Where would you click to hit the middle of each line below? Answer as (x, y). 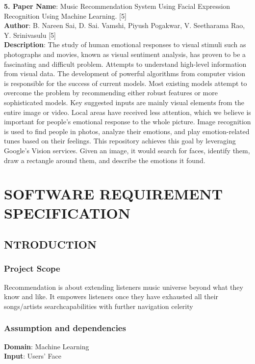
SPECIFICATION (67, 213)
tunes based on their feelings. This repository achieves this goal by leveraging (120, 141)
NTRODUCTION (50, 244)
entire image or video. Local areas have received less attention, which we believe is (127, 112)
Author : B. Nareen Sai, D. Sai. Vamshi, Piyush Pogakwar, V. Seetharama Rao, (125, 25)
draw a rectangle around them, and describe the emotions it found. (105, 160)
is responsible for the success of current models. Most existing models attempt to (126, 83)
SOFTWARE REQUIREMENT (114, 194)
